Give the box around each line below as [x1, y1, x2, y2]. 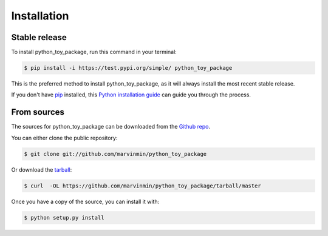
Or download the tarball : [11, 166, 72, 173]
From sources [11, 107, 65, 118]
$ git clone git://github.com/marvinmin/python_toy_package [24, 150, 207, 157]
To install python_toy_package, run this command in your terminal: [11, 49, 177, 56]
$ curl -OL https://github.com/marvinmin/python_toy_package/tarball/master [24, 182, 261, 189]
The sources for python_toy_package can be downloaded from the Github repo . [11, 123, 211, 130]
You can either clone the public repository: [11, 134, 118, 141]
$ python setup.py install [24, 214, 104, 221]
